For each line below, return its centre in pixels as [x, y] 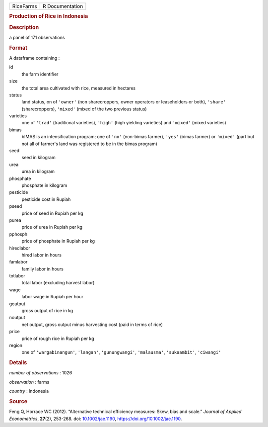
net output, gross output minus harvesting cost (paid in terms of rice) [92, 324]
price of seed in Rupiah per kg [53, 213]
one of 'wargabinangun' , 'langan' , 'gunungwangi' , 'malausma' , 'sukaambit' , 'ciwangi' [121, 352]
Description [24, 27]
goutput [17, 304]
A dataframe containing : [34, 58]
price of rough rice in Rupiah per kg [58, 339]
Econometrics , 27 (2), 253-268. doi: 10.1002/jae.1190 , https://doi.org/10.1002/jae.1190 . [96, 419]
